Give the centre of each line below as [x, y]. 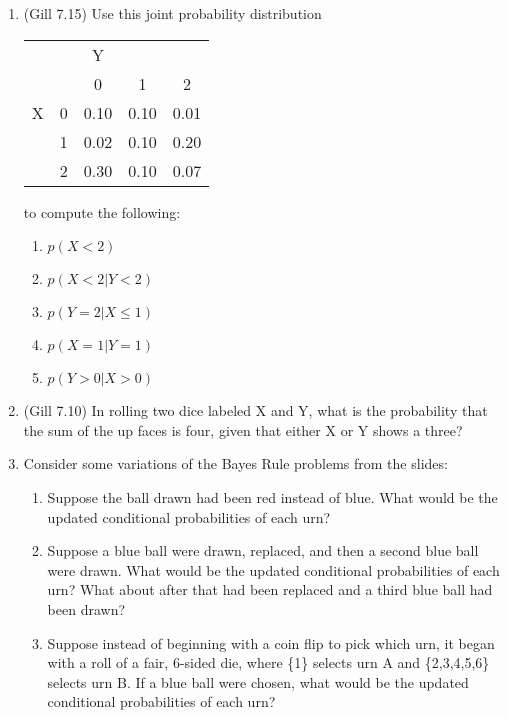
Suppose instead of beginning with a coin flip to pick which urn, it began [271, 642]
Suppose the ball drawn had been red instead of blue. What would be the [272, 496]
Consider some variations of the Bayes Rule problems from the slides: [235, 463]
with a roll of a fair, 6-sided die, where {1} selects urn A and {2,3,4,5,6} [268, 662]
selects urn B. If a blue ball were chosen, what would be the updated [258, 681]
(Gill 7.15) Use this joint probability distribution [172, 13]
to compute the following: [102, 211]
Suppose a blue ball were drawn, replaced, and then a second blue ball [263, 550]
